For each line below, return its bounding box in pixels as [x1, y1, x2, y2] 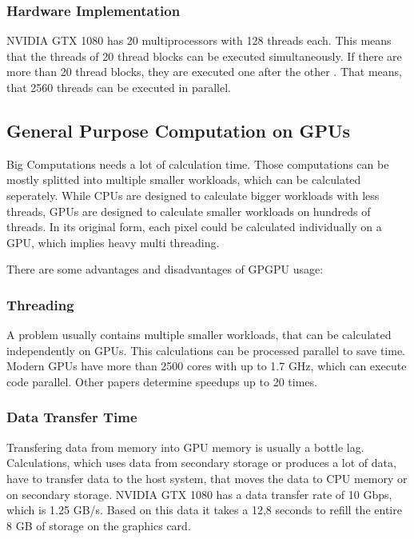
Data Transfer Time [6, 407, 137, 427]
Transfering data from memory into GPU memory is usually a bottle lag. [6, 438, 364, 455]
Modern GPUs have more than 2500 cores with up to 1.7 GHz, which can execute [6, 357, 407, 374]
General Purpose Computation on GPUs [6, 118, 351, 142]
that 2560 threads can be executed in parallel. [6, 79, 231, 95]
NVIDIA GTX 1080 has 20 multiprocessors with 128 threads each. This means [6, 32, 392, 49]
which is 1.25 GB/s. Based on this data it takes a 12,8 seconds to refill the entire [6, 501, 402, 518]
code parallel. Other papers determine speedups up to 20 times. [6, 373, 317, 389]
